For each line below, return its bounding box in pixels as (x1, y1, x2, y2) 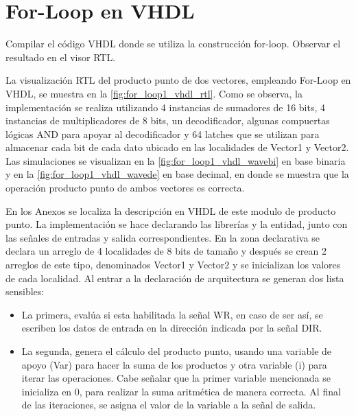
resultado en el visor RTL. (5, 49, 116, 64)
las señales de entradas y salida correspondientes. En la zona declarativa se (5, 230, 320, 244)
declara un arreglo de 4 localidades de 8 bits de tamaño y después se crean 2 (5, 244, 327, 258)
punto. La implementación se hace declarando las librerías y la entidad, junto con (5, 217, 348, 231)
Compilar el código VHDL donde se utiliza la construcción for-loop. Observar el (5, 36, 341, 51)
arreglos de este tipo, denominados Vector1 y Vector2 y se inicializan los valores (5, 257, 341, 272)
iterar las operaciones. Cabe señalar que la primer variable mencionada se (21, 371, 331, 385)
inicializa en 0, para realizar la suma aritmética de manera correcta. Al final (21, 384, 341, 398)
